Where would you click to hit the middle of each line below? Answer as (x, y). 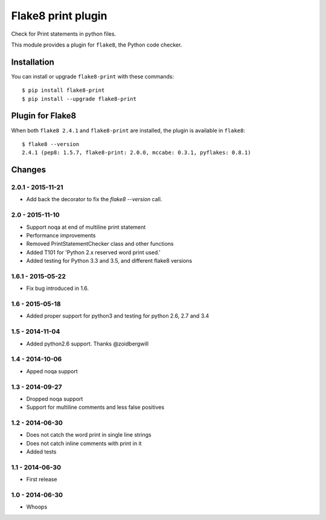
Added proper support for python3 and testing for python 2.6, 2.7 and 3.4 (118, 316)
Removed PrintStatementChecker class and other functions (100, 244)
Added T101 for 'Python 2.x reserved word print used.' (94, 252)
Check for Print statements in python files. (64, 34)
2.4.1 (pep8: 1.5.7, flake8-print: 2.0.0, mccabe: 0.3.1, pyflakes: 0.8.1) (136, 153)
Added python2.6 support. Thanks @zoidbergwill (88, 344)
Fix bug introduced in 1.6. (58, 288)
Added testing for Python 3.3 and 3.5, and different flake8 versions (109, 261)
